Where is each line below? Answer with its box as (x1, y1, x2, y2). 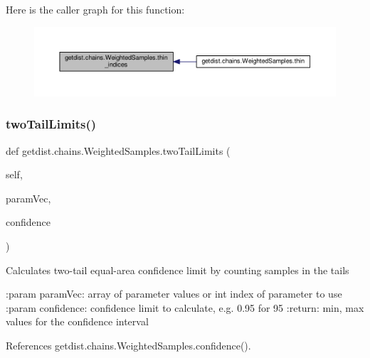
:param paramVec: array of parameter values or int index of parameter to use (6, 286, 342, 301)
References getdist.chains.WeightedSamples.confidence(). (6, 338, 251, 353)
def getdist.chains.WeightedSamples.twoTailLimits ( (6, 143, 231, 158)
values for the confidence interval (6, 314, 149, 329)
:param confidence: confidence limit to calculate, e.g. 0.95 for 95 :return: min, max (6, 300, 364, 315)
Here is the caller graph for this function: (6, 2, 185, 16)
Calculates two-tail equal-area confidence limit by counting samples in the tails (6, 262, 349, 277)
